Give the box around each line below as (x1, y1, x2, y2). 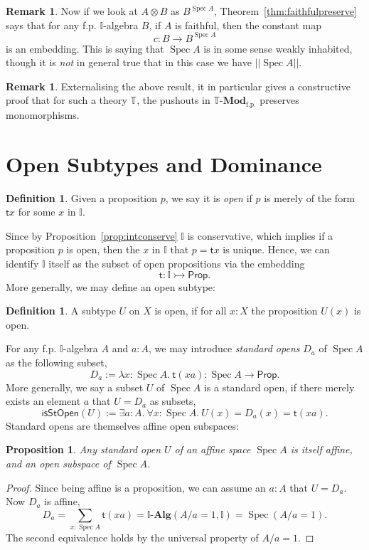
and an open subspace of (6, 455, 111, 470)
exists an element (6, 393, 81, 408)
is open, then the (66, 242, 140, 257)
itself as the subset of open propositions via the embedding (48, 256, 305, 271)
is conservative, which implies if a (187, 228, 333, 243)
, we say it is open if (165, 190, 252, 205)
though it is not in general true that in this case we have (6, 55, 252, 70)
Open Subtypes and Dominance (6, 149, 322, 178)
